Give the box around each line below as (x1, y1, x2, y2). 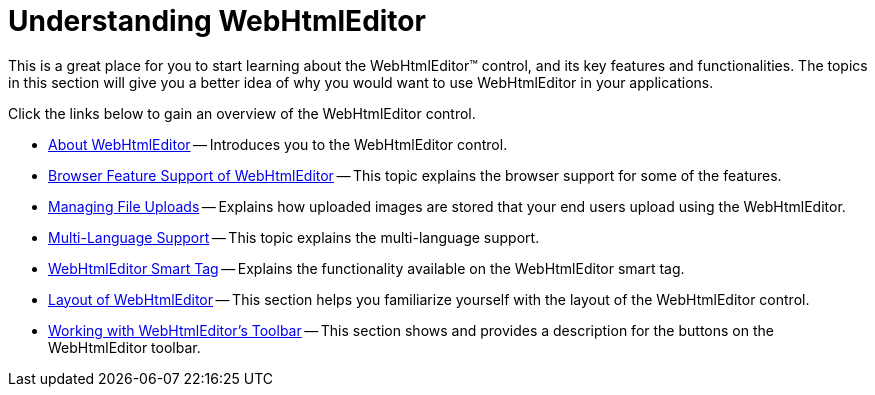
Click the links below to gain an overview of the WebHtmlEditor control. (8, 104, 476, 122)
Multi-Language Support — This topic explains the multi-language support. (48, 228, 540, 246)
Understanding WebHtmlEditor (8, 4, 426, 38)
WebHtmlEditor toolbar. (48, 338, 201, 356)
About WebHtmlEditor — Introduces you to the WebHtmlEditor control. (48, 135, 508, 153)
